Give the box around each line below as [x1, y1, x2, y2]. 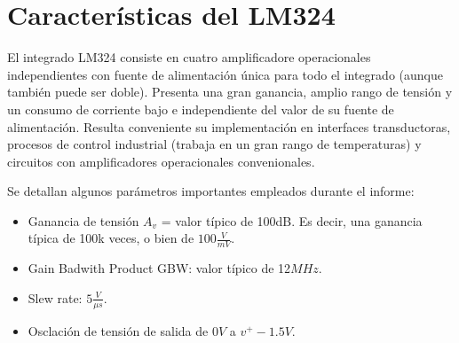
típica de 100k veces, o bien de [28, 229, 194, 247]
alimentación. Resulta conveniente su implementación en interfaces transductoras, [7, 117, 451, 136]
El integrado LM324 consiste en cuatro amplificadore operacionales [7, 48, 371, 66]
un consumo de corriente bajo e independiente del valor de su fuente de [7, 99, 394, 118]
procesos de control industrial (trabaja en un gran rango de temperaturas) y [7, 135, 422, 153]
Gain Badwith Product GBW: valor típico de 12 [28, 259, 291, 277]
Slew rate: [28, 288, 83, 307]
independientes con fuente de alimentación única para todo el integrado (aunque [7, 65, 443, 83]
